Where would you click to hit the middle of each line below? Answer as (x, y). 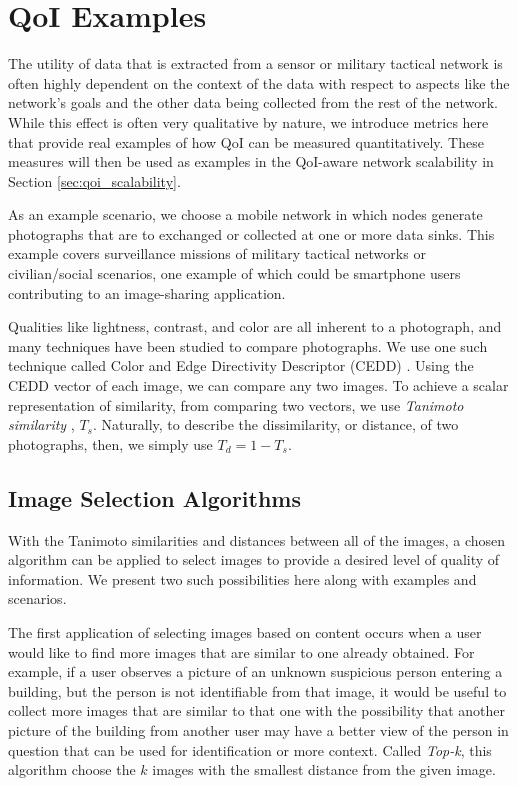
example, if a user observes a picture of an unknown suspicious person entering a (255, 671)
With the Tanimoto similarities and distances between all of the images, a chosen (257, 539)
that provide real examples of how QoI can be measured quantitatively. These (246, 141)
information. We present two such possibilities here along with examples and (242, 578)
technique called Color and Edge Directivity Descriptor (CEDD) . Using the (241, 365)
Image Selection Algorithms (155, 497)
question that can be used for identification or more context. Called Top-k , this (250, 749)
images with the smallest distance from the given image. (324, 769)
